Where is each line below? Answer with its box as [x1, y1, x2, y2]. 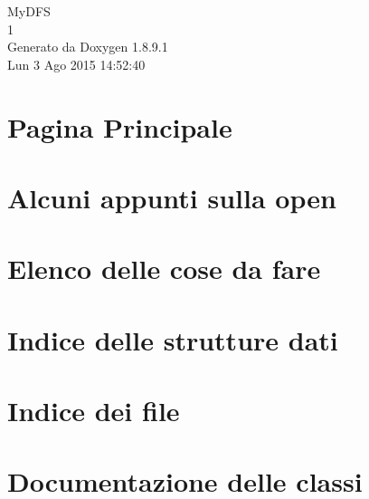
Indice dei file [7, 392, 180, 429]
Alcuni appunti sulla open [7, 178, 336, 216]
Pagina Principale [7, 108, 232, 145]
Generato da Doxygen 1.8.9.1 [7, 37, 168, 56]
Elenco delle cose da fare [7, 250, 321, 287]
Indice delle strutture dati [7, 321, 338, 358]
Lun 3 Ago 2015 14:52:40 [7, 54, 146, 73]
